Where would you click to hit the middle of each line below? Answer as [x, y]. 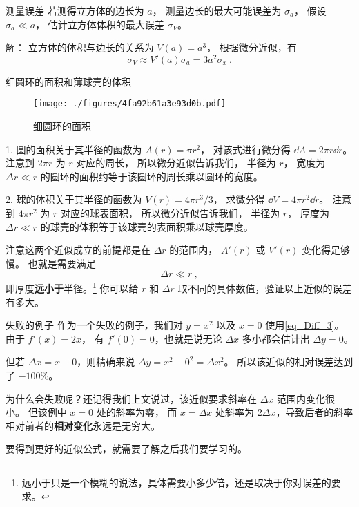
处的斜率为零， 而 [137, 412]
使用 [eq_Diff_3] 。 [305, 325]
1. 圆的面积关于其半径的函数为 [74, 149]
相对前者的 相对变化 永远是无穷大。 [83, 425]
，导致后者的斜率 [314, 412]
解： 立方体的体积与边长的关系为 [80, 47]
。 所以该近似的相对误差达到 [289, 362]
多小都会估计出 [276, 338]
